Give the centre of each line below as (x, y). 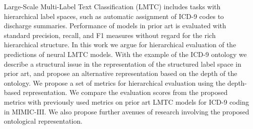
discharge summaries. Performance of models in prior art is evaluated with (115, 26)
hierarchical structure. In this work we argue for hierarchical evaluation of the (120, 45)
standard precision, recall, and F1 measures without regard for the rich (110, 35)
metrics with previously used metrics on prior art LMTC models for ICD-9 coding (126, 101)
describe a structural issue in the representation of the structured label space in (123, 64)
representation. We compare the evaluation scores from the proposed (125, 92)
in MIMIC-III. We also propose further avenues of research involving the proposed (127, 111)
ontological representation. (43, 121)
